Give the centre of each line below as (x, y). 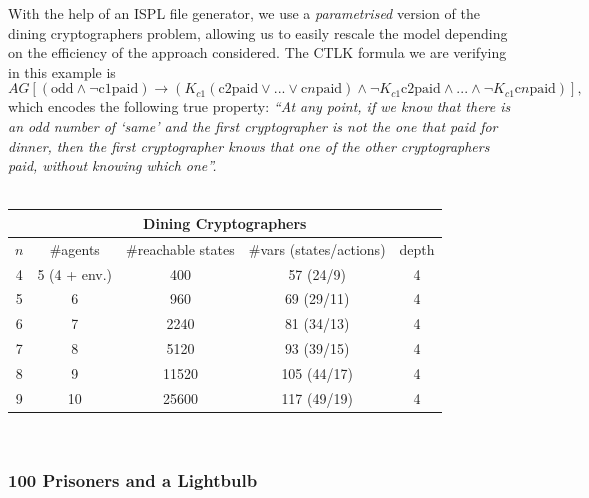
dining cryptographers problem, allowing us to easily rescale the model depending (258, 32)
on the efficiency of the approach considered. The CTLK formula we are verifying (257, 52)
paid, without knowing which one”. (112, 165)
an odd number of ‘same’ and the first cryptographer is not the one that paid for (253, 125)
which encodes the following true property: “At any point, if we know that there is (259, 106)
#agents (74, 248)
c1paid (118, 89)
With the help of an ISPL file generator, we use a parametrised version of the (244, 13)
